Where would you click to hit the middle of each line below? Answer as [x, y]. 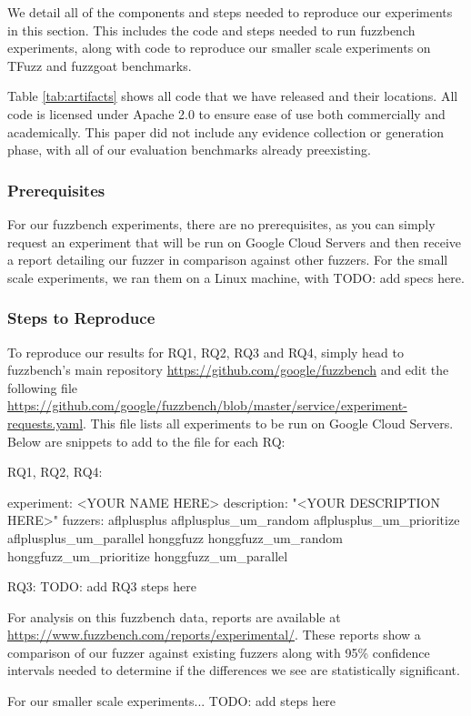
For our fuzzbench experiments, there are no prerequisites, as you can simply [221, 223]
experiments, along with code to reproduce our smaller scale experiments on [219, 48]
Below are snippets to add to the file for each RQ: [146, 441]
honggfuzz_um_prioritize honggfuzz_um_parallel [148, 555]
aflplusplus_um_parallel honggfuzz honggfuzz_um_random [175, 537]
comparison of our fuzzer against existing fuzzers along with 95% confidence [219, 652]
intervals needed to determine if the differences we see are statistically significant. [234, 670]
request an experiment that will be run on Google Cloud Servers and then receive [235, 242]
